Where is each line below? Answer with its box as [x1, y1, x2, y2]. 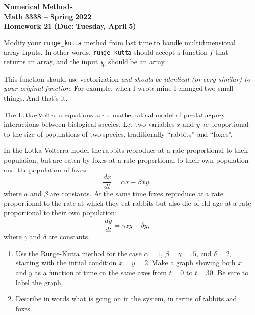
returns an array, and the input [4, 57, 98, 67]
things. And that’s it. [4, 93, 68, 103]
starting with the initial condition [15, 258, 117, 268]
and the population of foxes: [4, 164, 88, 174]
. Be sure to [213, 267, 249, 277]
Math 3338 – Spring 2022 [4, 11, 92, 21]
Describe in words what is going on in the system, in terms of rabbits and [15, 293, 237, 304]
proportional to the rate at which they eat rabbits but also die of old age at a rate [4, 198, 251, 208]
